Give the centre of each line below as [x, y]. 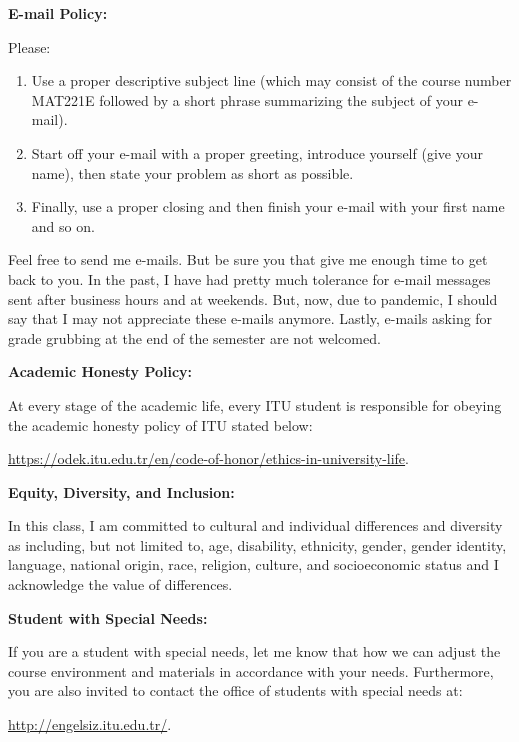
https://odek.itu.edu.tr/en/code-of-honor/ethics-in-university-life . [208, 458]
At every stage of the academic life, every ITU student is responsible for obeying [255, 404]
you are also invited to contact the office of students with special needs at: [235, 690]
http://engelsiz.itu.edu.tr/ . [90, 724]
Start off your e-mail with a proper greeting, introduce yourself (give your [257, 152]
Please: [29, 46]
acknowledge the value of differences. [120, 584]
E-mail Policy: [58, 13]
